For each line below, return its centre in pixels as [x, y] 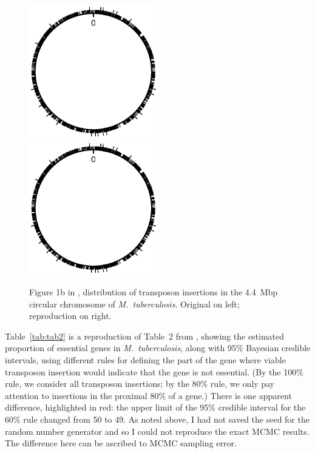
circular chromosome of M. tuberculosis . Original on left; [134, 304]
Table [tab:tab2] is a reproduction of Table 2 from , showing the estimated [145, 336]
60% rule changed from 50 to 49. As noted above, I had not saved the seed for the [157, 419]
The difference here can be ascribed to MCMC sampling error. [121, 443]
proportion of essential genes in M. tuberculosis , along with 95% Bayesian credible [158, 348]
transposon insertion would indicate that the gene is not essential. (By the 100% [154, 371]
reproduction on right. [70, 316]
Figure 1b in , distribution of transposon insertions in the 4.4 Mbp [154, 291]
